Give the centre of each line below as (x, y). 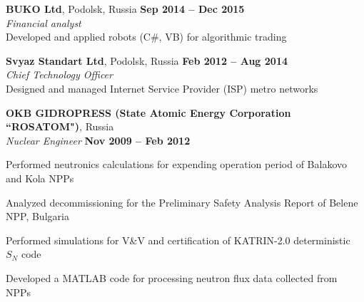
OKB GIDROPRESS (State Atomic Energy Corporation (148, 112)
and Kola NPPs (40, 178)
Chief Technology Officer (59, 74)
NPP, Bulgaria (37, 216)
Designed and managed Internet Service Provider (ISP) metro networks (162, 88)
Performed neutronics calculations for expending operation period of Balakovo (176, 164)
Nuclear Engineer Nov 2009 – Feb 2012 (98, 140)
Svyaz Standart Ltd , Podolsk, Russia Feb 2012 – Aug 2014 (147, 60)
